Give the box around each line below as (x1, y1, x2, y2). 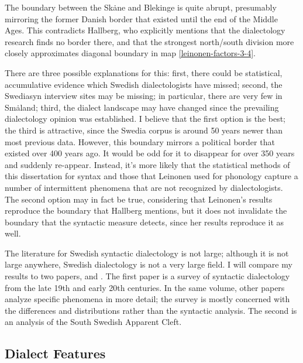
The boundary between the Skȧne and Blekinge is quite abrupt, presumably (5, 1, 277, 13)
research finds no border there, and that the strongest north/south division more (5, 35, 294, 47)
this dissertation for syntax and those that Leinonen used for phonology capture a (5, 170, 298, 182)
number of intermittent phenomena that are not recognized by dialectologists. (5, 181, 283, 193)
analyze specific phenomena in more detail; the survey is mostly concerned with (5, 293, 290, 305)
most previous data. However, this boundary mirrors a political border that (5, 135, 275, 148)
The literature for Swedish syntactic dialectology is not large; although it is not (5, 246, 289, 259)
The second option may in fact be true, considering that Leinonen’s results (5, 193, 273, 205)
